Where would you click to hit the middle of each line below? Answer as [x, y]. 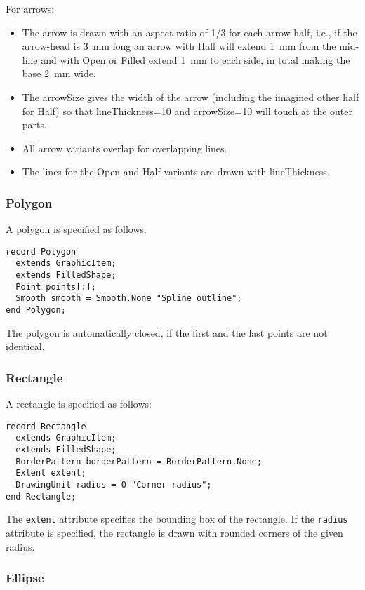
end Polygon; [36, 310]
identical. [25, 346]
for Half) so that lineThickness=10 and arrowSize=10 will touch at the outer [187, 110]
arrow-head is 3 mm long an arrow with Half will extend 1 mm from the [179, 46]
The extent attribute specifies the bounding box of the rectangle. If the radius [177, 519]
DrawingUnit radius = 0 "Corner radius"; [114, 484]
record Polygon [41, 252]
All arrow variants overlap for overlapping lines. [125, 148]
